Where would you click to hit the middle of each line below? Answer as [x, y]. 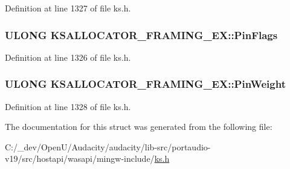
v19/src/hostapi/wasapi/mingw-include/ [80, 158]
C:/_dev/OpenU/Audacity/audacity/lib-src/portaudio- [108, 146]
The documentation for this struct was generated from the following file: [139, 127]
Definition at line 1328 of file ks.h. [68, 106]
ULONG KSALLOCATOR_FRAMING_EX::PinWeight [145, 84]
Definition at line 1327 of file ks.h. [68, 8]
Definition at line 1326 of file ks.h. [68, 57]
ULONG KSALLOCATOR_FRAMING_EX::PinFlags [141, 35]
